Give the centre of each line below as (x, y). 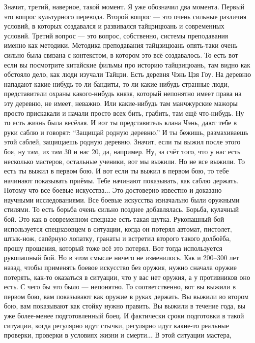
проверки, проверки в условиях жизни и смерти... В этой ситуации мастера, (118, 335)
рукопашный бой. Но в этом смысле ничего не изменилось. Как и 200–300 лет (122, 257)
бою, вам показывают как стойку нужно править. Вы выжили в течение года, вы (125, 306)
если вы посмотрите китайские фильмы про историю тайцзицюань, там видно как (127, 64)
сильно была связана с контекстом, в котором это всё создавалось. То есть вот (121, 54)
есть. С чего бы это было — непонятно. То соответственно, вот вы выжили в (120, 287)
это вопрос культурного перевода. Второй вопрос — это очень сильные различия (125, 16)
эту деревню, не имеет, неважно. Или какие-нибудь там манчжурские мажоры (121, 103)
